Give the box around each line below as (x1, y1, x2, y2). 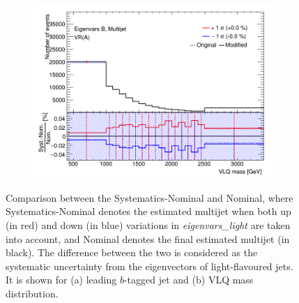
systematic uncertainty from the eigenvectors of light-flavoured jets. (6, 258, 293, 273)
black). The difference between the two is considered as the (6, 245, 258, 260)
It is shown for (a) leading (6, 272, 117, 287)
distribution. (6, 286, 59, 300)
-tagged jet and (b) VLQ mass (123, 272, 254, 287)
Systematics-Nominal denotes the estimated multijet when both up (6, 204, 291, 219)
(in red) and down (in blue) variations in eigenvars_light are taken (6, 217, 291, 232)
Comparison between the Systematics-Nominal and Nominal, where (6, 190, 293, 205)
